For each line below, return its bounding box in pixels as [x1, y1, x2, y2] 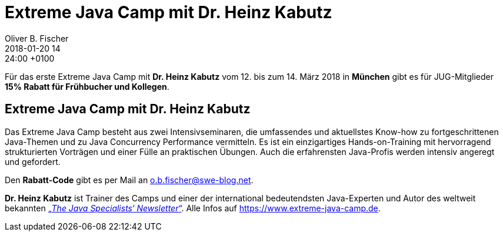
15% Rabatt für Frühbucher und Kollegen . [5, 81, 169, 92]
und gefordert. [5, 156, 61, 167]
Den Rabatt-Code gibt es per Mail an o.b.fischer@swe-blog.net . [5, 174, 254, 185]
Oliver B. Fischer [5, 33, 69, 43]
